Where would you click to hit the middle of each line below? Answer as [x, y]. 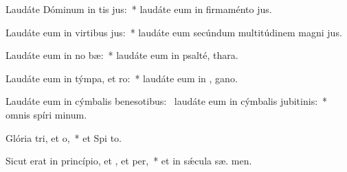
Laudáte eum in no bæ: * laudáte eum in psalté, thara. [122, 55]
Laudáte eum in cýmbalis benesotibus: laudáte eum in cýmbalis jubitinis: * [167, 101]
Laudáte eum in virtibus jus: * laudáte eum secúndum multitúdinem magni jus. [174, 32]
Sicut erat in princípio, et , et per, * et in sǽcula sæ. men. [129, 161]
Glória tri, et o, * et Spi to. [64, 137]
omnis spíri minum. [46, 114]
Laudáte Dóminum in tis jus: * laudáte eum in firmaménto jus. [139, 9]
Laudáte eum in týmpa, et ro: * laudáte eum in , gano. [122, 78]
